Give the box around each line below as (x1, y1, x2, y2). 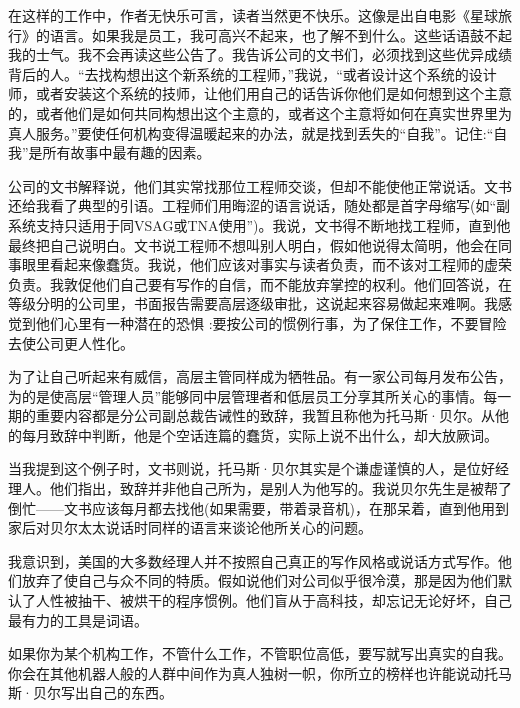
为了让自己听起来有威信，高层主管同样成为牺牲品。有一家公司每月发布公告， (8, 366, 512, 387)
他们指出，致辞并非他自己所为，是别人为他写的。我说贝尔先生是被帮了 (49, 478, 512, 499)
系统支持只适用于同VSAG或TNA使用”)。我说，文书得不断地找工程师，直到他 (8, 214, 511, 235)
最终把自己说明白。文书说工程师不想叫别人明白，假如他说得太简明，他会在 (8, 234, 498, 255)
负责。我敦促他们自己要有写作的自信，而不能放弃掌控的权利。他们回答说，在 (8, 273, 512, 294)
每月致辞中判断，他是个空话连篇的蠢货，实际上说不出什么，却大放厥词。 (21, 424, 498, 445)
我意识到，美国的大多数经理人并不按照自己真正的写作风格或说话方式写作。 (8, 550, 498, 571)
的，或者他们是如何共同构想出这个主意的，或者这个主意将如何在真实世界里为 (8, 102, 512, 123)
